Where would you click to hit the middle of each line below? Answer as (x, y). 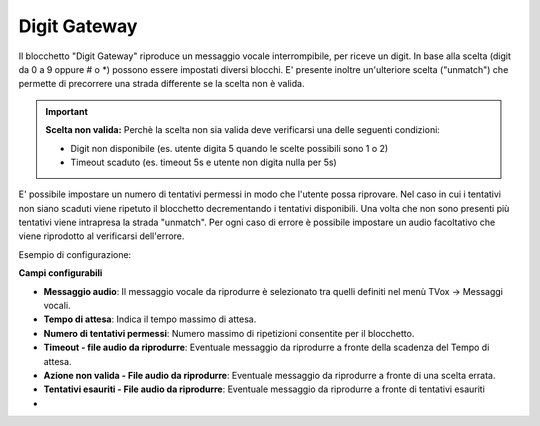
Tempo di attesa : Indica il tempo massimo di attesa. (150, 319)
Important (67, 111)
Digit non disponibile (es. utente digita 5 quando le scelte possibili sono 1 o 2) (229, 148)
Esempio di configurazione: (75, 254)
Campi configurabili (60, 273)
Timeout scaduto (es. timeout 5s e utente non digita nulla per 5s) (203, 162)
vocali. (57, 306)
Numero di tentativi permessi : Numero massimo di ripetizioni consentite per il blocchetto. (229, 333)
